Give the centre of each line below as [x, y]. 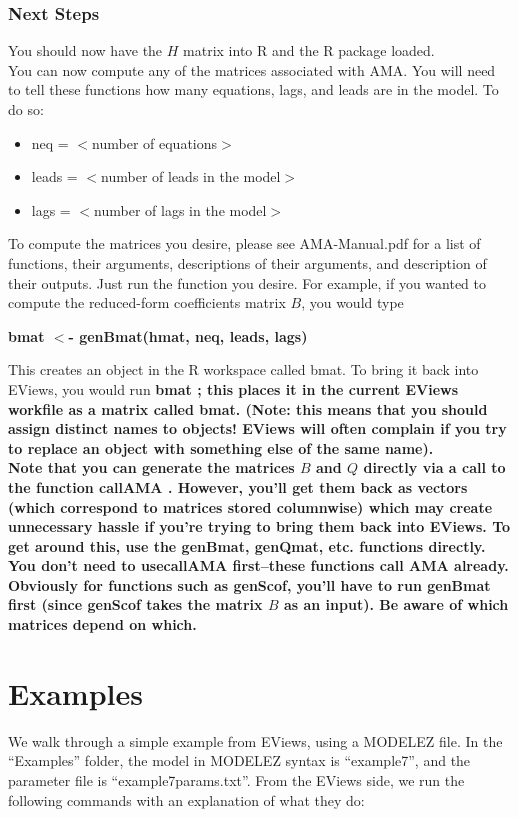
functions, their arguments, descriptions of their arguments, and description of [247, 262]
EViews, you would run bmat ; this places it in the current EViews [233, 388]
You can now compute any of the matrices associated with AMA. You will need [252, 69]
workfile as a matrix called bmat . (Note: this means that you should [248, 408]
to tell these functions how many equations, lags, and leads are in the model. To [253, 89]
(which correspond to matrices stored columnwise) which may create [250, 506]
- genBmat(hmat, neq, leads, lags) [188, 335]
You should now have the [85, 50]
